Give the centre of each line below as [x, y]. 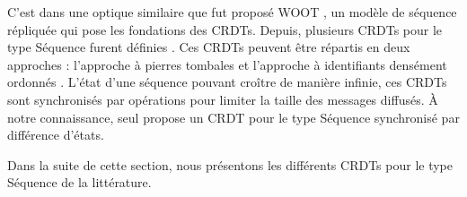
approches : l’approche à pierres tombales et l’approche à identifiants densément [227, 64]
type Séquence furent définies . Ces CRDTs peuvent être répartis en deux [209, 47]
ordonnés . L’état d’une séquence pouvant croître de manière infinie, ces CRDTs [227, 82]
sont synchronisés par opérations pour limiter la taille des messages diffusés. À [223, 99]
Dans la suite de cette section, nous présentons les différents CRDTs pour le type [230, 164]
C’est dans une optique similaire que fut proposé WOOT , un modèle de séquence [232, 12]
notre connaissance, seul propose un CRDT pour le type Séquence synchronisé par [233, 117]
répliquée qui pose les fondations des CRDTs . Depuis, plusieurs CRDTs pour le [225, 29]
